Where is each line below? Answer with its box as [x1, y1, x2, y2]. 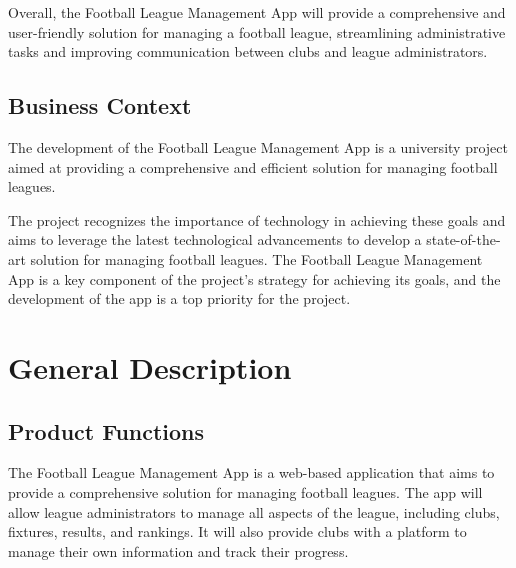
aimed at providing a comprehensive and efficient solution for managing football [8, 156, 498, 177]
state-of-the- [426, 229, 501, 250]
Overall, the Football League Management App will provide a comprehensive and [8, 2, 506, 22]
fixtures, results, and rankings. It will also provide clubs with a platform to [8, 521, 467, 542]
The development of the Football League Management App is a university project [8, 136, 508, 157]
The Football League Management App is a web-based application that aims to [8, 462, 495, 483]
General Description [8, 346, 292, 387]
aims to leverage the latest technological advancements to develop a [8, 229, 422, 250]
